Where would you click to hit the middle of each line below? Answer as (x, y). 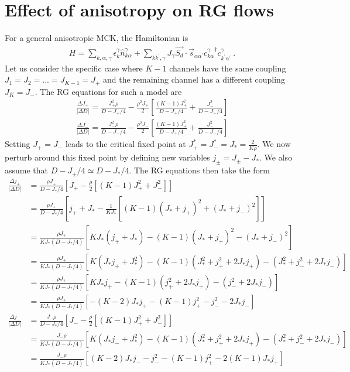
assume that (27, 170)
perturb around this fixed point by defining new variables (107, 157)
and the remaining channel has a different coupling (194, 79)
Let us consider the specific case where (74, 68)
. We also (276, 157)
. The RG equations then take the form (199, 170)
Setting (18, 144)
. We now (274, 144)
